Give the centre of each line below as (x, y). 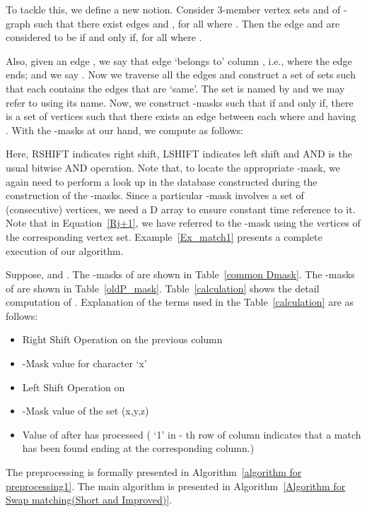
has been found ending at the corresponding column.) (138, 448)
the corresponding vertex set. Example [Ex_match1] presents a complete (164, 236)
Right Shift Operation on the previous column (122, 339)
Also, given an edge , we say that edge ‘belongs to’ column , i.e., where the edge (179, 60)
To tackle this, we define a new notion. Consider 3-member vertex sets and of (173, 9)
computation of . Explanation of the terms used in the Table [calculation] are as (180, 302)
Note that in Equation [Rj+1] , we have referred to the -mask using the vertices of (183, 223)
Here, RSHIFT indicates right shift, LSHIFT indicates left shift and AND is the (179, 154)
